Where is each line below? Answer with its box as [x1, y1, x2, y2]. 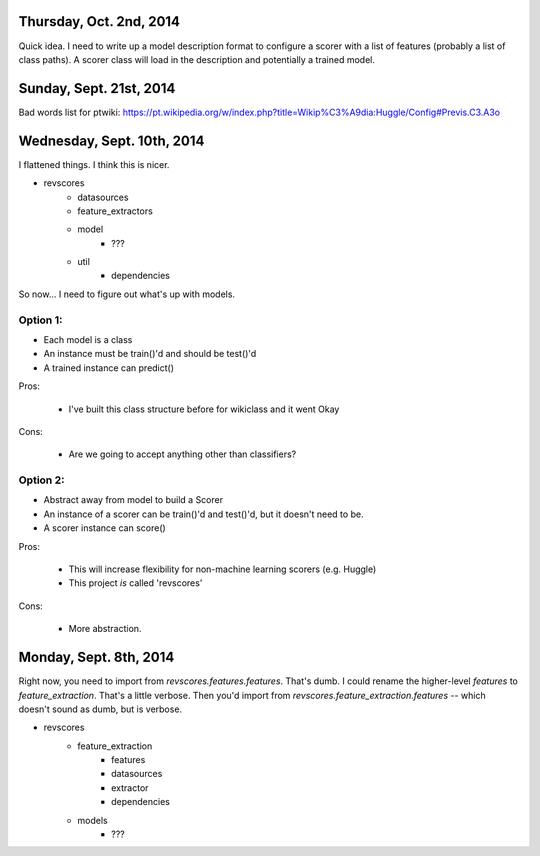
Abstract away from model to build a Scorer [43, 494, 224, 506]
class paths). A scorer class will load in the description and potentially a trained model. [18, 53, 375, 65]
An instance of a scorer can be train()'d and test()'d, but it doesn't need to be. [43, 508, 364, 520]
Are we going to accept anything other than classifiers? [68, 448, 297, 460]
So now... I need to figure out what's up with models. [18, 288, 235, 300]
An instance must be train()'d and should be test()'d [43, 348, 257, 360]
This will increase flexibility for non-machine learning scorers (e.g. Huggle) [68, 563, 377, 575]
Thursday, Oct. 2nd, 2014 [18, 13, 180, 30]
